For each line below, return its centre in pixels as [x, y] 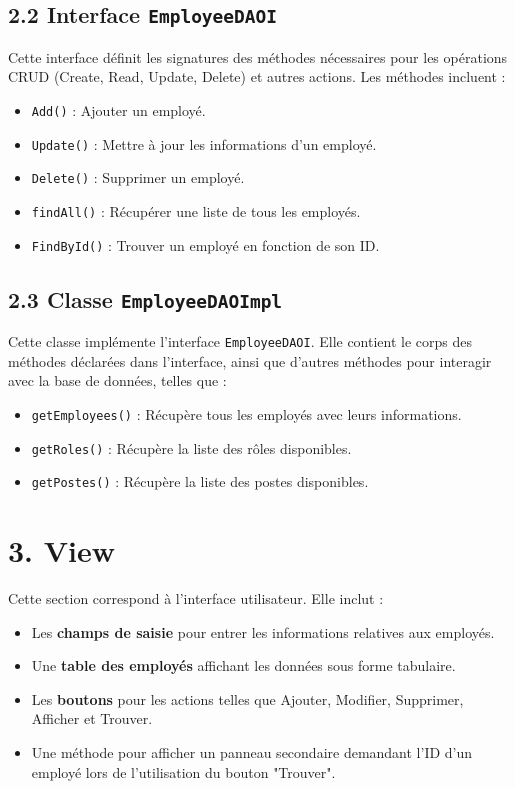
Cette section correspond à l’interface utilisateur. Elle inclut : [196, 597]
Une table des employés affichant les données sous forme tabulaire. [243, 665]
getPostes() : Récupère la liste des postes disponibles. [200, 481]
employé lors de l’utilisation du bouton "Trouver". [183, 771]
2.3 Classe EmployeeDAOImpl [145, 298]
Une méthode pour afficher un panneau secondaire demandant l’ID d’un [252, 751]
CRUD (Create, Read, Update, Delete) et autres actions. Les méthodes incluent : [257, 76]
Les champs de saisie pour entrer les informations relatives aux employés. [263, 631]
